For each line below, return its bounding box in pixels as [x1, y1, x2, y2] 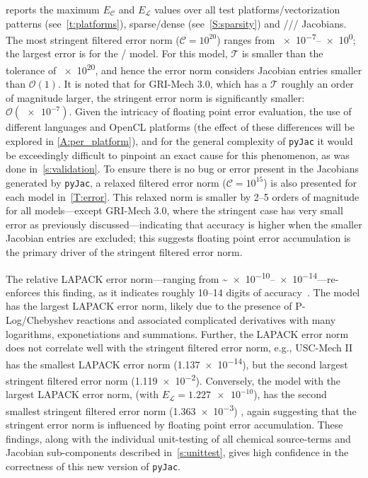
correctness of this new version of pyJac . [6, 458, 180, 473]
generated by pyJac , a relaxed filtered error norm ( [6, 175, 226, 190]
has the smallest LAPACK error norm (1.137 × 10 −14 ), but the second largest [6, 354, 348, 371]
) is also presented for [263, 175, 357, 190]
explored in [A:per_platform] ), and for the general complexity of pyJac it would [6, 134, 353, 148]
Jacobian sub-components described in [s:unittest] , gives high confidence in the [6, 445, 349, 460]
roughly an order [281, 76, 354, 91]
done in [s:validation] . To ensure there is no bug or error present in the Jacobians [6, 161, 360, 176]
